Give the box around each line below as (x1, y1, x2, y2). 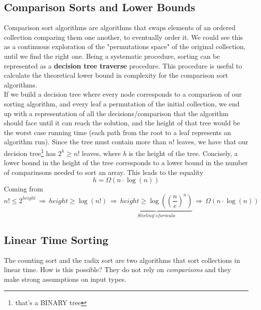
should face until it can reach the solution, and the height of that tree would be (4, 118, 240, 128)
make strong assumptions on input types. (4, 274, 127, 284)
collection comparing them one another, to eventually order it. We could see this (4, 32, 243, 42)
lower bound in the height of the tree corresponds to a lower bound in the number (4, 157, 248, 168)
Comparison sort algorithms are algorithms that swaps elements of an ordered (4, 22, 236, 33)
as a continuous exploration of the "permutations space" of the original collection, (4, 41, 246, 52)
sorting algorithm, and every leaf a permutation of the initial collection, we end (4, 98, 240, 108)
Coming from (4, 184, 43, 194)
